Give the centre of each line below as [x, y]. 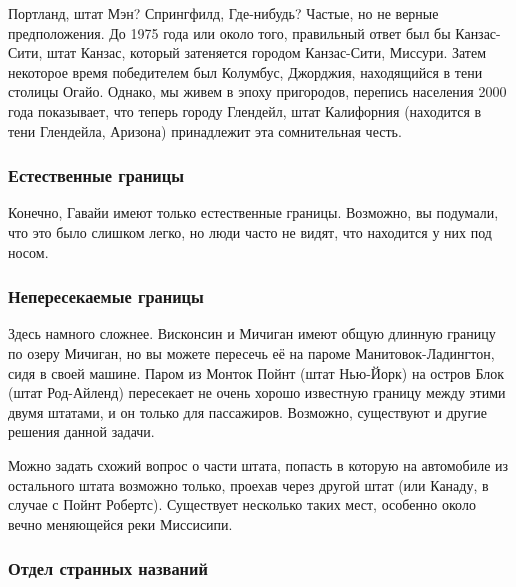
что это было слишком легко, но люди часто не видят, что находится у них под [250, 231]
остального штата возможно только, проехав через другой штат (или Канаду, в [248, 484]
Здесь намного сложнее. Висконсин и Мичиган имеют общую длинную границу [252, 333]
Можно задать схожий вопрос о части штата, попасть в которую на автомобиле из [258, 464]
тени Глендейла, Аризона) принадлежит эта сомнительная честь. [205, 130]
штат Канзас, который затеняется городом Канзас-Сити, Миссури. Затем [266, 52]
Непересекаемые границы [106, 296]
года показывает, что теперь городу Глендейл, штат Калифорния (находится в [245, 110]
